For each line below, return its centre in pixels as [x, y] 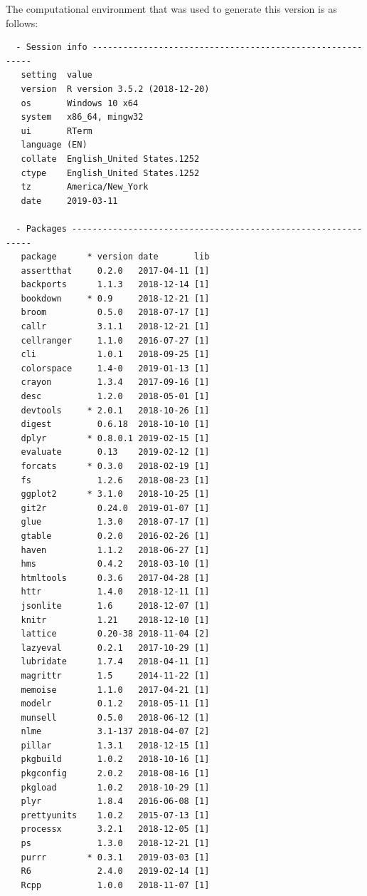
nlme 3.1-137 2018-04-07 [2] [115, 732]
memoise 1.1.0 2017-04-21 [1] [115, 690]
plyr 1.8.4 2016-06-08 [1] [115, 802]
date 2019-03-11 [69, 201]
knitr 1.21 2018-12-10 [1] [115, 620]
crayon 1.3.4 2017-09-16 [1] [115, 382]
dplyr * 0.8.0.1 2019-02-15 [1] [115, 438]
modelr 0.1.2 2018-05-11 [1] [115, 704]
